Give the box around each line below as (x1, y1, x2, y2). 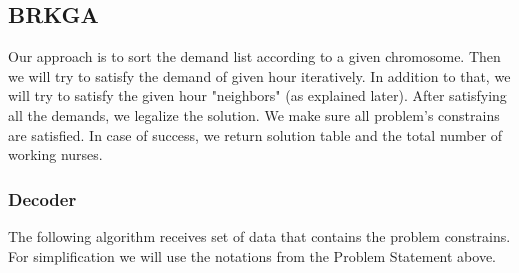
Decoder (8, 186, 77, 211)
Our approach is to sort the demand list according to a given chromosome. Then (8, 46, 501, 67)
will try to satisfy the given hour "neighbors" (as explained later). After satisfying (8, 85, 507, 106)
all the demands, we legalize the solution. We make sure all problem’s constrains (8, 104, 500, 125)
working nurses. (8, 144, 103, 165)
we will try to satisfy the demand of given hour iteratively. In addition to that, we (8, 65, 511, 86)
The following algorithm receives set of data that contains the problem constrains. (8, 225, 511, 246)
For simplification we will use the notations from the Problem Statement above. (8, 245, 497, 266)
